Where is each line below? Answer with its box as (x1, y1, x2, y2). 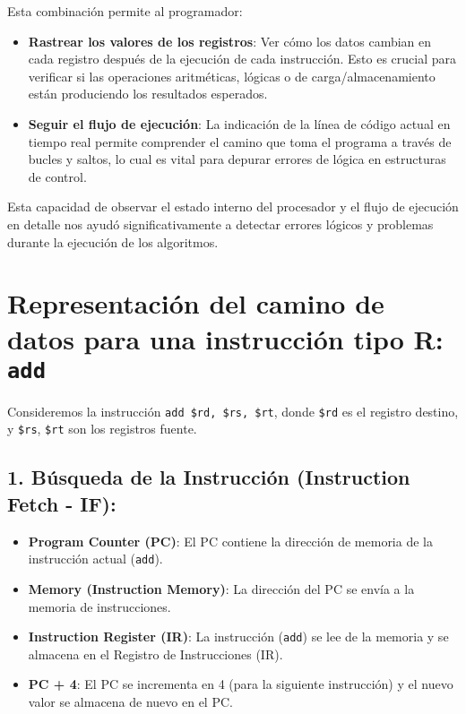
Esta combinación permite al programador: (7, 2, 243, 20)
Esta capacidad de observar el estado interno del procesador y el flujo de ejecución (7, 197, 459, 216)
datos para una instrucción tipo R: (7, 320, 444, 357)
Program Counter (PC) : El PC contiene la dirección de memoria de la (28, 531, 433, 550)
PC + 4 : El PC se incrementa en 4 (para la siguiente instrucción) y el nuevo (28, 675, 453, 693)
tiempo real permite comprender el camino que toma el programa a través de (28, 132, 452, 151)
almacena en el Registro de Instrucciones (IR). (28, 644, 283, 663)
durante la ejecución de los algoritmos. (7, 232, 219, 251)
